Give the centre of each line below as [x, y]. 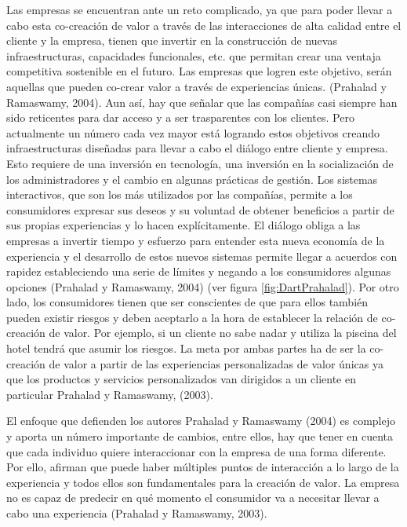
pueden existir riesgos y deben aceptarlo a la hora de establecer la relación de [192, 317]
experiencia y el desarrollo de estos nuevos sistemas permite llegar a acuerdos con [202, 256]
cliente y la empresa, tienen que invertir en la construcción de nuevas [172, 40]
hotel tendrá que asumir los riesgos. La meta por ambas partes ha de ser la [186, 348]
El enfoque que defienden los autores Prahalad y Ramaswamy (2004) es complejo [201, 421]
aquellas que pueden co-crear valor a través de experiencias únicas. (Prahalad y [196, 86]
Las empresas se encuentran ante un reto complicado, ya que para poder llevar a [200, 9]
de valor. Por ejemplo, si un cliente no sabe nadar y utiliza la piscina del [223, 333]
